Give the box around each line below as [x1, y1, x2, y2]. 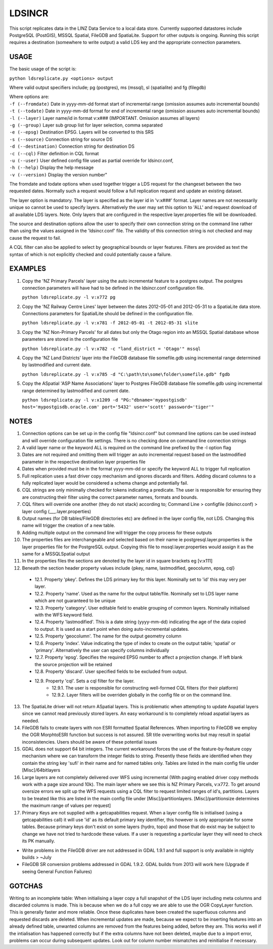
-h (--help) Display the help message [9, 164, 94, 170]
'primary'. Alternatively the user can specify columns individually [34, 648, 169, 653]
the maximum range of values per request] [22, 802, 111, 809]
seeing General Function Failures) [22, 868, 92, 875]
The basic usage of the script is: [9, 66, 77, 72]
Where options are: [9, 94, 50, 100]
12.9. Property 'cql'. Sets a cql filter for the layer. [34, 678, 135, 684]
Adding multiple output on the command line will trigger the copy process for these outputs [22, 529, 212, 536]
